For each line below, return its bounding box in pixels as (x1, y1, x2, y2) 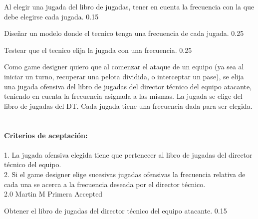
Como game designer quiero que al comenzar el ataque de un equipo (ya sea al (4, 61, 244, 72)
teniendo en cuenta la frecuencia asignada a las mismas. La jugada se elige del (4, 91, 243, 101)
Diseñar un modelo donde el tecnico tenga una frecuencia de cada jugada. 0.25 (4, 28, 244, 38)
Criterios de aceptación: (4, 130, 88, 140)
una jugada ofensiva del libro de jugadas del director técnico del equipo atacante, (4, 81, 252, 91)
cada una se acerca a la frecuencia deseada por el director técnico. (4, 179, 206, 189)
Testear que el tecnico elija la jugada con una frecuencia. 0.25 (4, 44, 192, 55)
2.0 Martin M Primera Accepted (4, 189, 103, 199)
